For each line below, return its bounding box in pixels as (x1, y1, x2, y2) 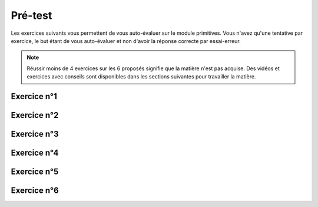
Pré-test (11, 9, 52, 22)
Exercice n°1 (11, 91, 57, 101)
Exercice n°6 (11, 186, 59, 195)
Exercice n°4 (11, 147, 59, 157)
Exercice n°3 (11, 129, 59, 139)
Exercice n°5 (11, 166, 59, 176)
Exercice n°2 (11, 110, 59, 120)
